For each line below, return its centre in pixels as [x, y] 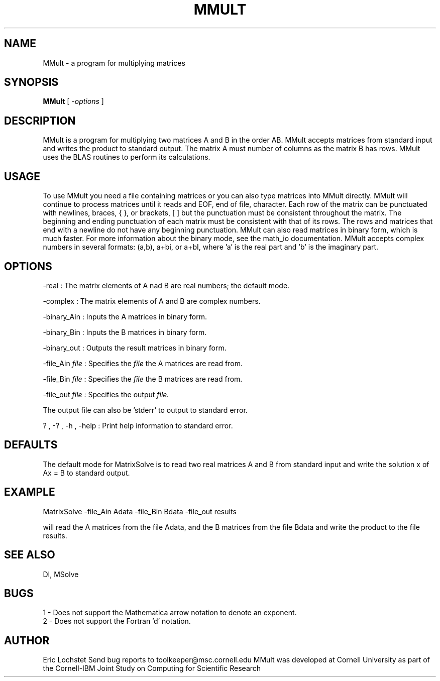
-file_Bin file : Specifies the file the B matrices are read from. [143, 379]
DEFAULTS [31, 445]
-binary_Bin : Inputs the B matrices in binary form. [125, 332]
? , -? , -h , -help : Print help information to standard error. [138, 425]
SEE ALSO [30, 555]
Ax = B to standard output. [86, 473]
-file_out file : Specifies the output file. [106, 394]
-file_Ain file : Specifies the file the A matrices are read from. [143, 363]
